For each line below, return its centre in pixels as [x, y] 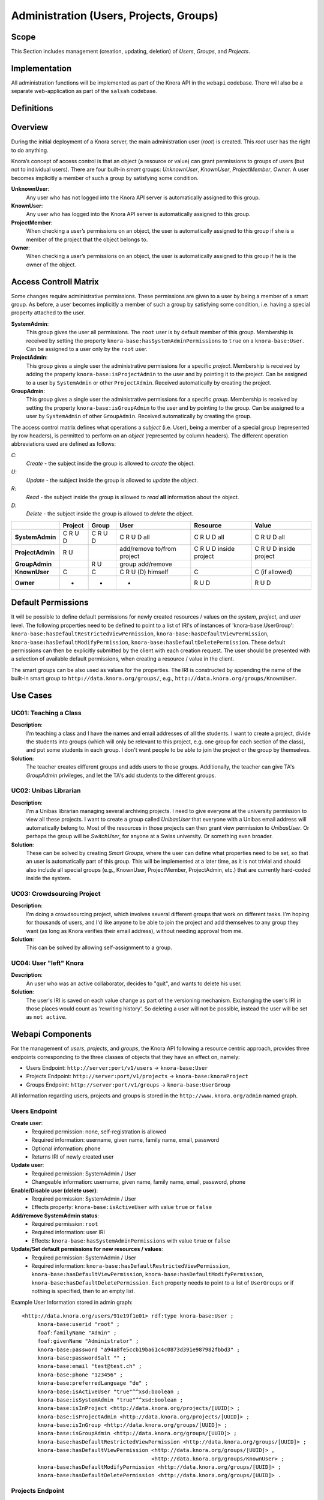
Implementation [41, 68]
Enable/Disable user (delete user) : [55, 1190]
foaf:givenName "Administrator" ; [88, 1341]
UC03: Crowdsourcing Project [56, 893]
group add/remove [146, 564]
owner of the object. [51, 265]
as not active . [46, 1017]
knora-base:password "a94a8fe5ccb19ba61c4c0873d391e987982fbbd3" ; [139, 1349]
